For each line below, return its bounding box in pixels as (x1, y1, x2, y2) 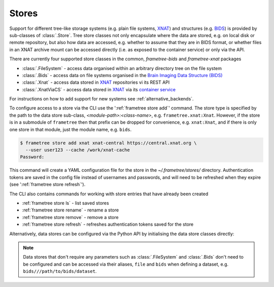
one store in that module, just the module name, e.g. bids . (9, 126, 132, 132)
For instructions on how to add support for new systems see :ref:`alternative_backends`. (9, 96, 194, 102)
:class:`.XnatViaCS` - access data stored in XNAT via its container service (22, 86, 176, 92)
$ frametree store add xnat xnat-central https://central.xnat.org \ (20, 140, 197, 146)
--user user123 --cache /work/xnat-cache (25, 147, 130, 153)
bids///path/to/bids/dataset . (23, 268, 97, 274)
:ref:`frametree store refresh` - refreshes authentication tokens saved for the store (22, 221, 194, 228)
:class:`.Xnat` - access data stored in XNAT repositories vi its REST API (22, 79, 170, 86)
